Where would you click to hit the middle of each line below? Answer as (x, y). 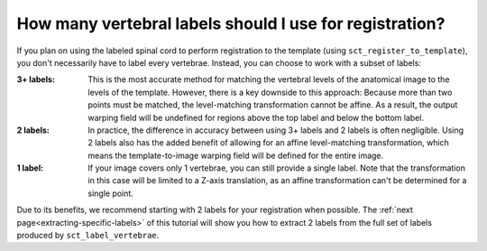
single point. (111, 193)
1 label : (30, 168)
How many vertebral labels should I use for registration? (231, 23)
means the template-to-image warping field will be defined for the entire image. (236, 155)
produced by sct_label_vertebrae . (88, 236)
